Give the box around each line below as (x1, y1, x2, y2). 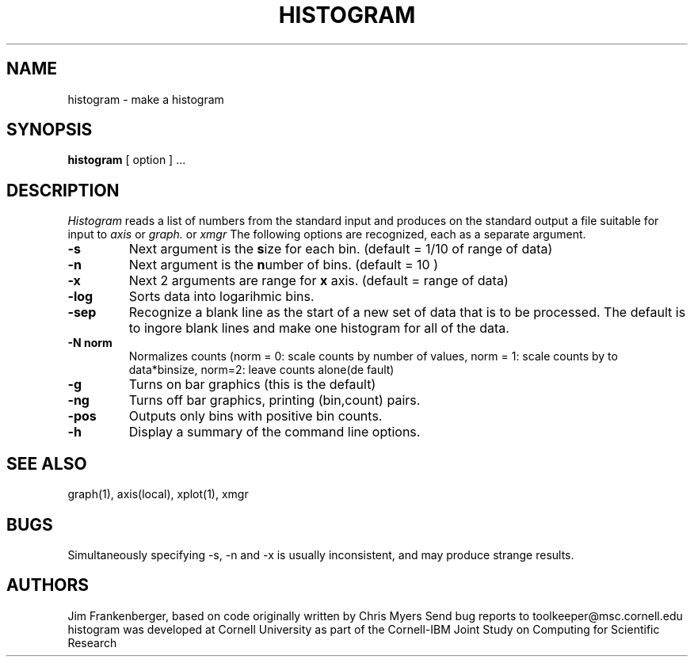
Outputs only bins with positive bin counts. (128, 408, 383, 425)
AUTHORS (6, 575, 90, 596)
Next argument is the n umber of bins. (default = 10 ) (128, 257, 439, 273)
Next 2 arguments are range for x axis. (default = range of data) (128, 272, 509, 289)
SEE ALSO (6, 453, 87, 474)
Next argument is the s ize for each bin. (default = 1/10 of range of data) (128, 241, 553, 257)
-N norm (67, 336, 112, 350)
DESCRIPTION (6, 180, 120, 200)
